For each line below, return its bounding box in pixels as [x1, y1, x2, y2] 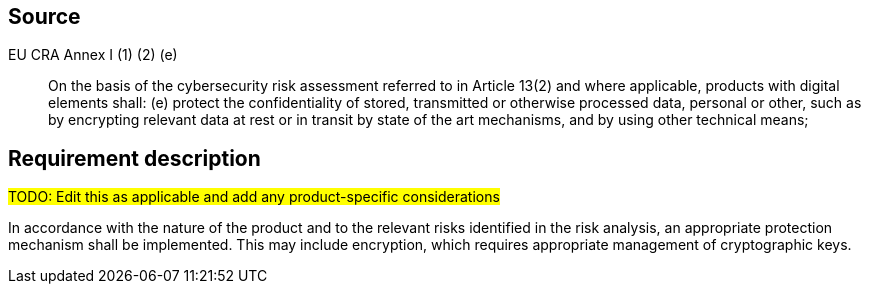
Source [8, 4, 81, 29]
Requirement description [8, 145, 261, 171]
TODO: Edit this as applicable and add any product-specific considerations [8, 188, 500, 206]
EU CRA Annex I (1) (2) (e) [8, 46, 178, 64]
